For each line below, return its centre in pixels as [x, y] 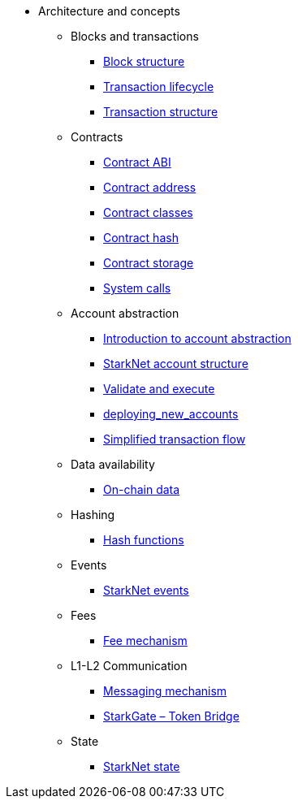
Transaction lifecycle [159, 87]
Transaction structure [161, 112]
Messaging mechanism [165, 691]
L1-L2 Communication [129, 666]
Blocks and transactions [135, 36]
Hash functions [144, 540]
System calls [137, 288]
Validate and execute [159, 389]
